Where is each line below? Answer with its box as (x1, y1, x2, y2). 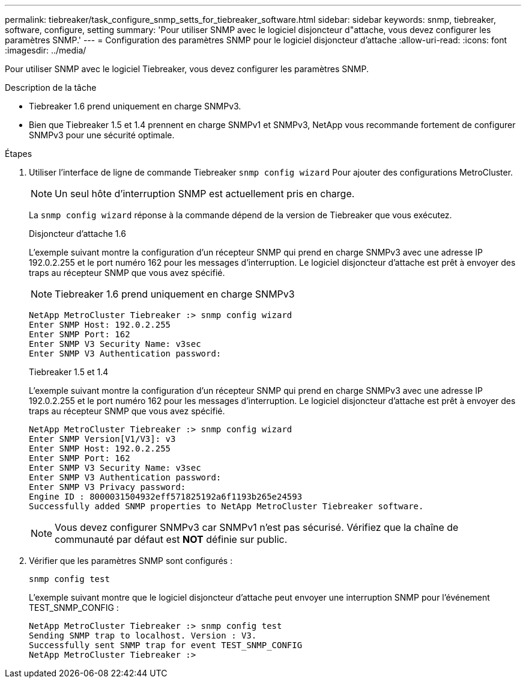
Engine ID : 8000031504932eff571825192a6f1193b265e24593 (29, 492, 303, 501)
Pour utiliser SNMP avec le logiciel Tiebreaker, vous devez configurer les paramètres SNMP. (5, 64, 369, 74)
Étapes (5, 149, 32, 159)
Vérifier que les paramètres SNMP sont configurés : (29, 556, 233, 566)
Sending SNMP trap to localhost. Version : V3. (29, 631, 257, 640)
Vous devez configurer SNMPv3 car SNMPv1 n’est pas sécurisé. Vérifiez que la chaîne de (55, 521, 459, 533)
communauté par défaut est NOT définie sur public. (55, 533, 288, 545)
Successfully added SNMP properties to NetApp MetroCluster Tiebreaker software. (29, 501, 424, 511)
